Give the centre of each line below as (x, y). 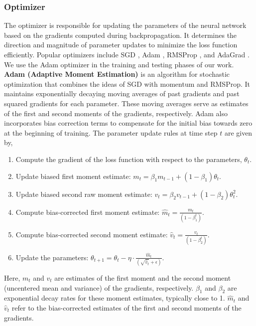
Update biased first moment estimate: (73, 176)
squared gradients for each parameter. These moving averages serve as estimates (126, 103)
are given (238, 132)
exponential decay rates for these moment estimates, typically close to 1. (115, 298)
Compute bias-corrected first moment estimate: (88, 212)
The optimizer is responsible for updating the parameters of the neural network (125, 25)
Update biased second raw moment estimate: (84, 194)
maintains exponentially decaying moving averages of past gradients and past (122, 93)
